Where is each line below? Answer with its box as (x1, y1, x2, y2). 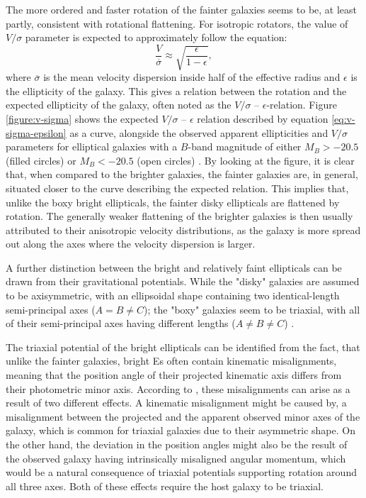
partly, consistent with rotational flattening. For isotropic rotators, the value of (6, 16, 348, 31)
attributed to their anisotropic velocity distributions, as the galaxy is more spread (6, 222, 361, 237)
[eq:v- (331, 111, 355, 126)
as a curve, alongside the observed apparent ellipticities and (69, 125, 328, 140)
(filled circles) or (6, 153, 76, 167)
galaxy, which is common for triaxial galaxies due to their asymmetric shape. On (6, 423, 355, 438)
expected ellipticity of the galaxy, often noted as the (6, 97, 231, 112)
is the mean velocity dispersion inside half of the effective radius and (43, 70, 341, 84)
